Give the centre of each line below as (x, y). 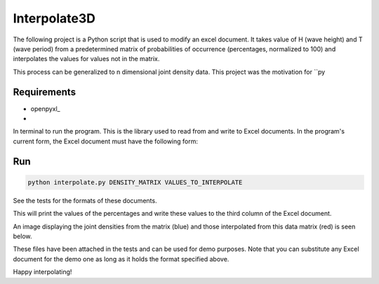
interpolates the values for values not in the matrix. (86, 59)
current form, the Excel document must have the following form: (106, 141)
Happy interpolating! (42, 272)
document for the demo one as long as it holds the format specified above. (121, 259)
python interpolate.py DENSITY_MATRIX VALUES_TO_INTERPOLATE (135, 182)
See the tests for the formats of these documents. (85, 200)
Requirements (45, 92)
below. (22, 236)
